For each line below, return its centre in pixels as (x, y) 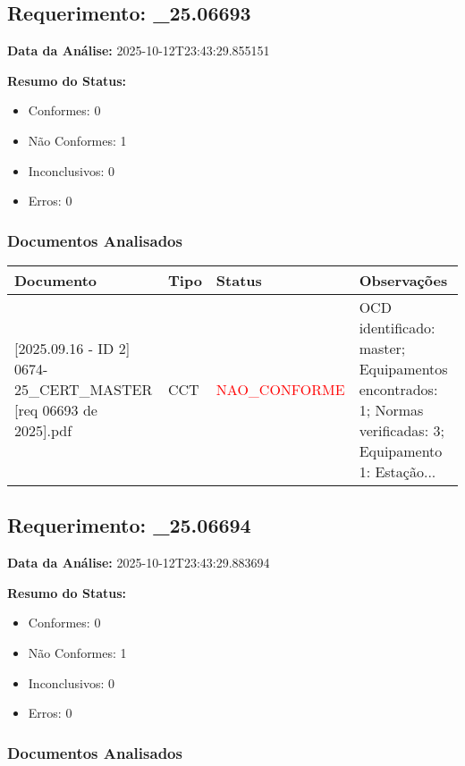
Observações (403, 280)
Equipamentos (403, 368)
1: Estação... (397, 471)
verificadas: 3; (402, 430)
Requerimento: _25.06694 (129, 525)
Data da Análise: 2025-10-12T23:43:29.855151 (139, 51)
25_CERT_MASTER (84, 389)
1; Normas (391, 409)
